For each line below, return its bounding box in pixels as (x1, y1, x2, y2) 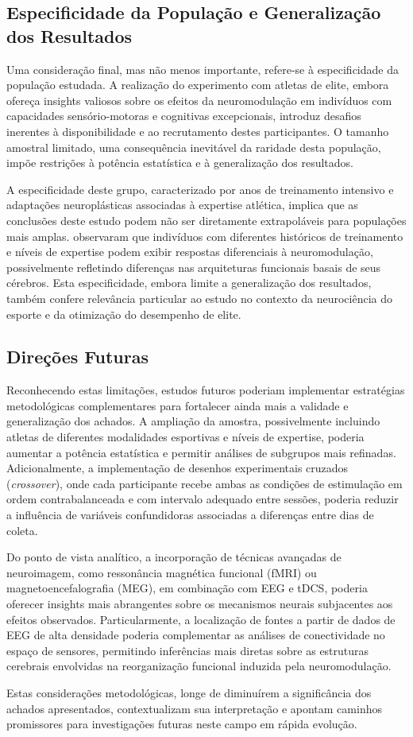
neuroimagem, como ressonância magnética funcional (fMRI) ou (6, 564, 317, 580)
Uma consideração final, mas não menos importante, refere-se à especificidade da (6, 60, 399, 77)
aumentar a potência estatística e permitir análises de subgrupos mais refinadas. (6, 444, 396, 460)
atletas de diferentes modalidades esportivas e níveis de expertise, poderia (6, 429, 365, 445)
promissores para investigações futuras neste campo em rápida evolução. (6, 716, 357, 732)
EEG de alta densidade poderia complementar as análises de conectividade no (6, 626, 385, 643)
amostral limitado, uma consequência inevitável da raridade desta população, (6, 138, 381, 155)
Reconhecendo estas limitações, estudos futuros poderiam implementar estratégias (6, 382, 405, 398)
